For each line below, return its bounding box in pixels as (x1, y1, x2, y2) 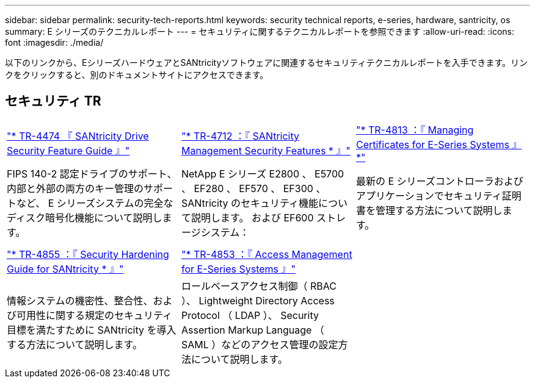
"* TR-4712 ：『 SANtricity (181, 129, 300, 142)
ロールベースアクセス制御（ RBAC (181, 279, 337, 292)
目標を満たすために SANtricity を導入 (7, 323, 177, 336)
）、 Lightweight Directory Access (181, 294, 335, 307)
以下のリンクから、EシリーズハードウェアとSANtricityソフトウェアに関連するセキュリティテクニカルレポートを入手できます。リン (5, 57, 528, 68)
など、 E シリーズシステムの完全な (16, 196, 173, 209)
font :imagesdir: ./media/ (5, 37, 104, 48)
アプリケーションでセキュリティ (355, 189, 502, 202)
